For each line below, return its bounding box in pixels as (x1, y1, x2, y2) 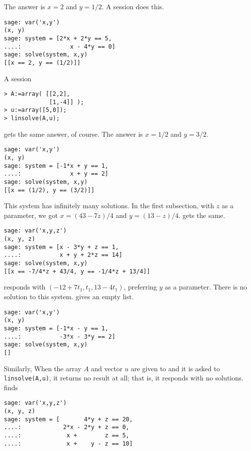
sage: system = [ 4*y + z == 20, (4, 415, 133, 423)
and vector (91, 363, 123, 373)
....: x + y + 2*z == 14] (4, 252, 123, 259)
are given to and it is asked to (130, 363, 220, 373)
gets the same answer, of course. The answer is (4, 128, 143, 139)
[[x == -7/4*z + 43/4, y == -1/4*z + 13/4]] (4, 268, 150, 275)
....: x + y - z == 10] (4, 440, 133, 447)
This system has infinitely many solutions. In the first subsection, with (4, 200, 215, 211)
